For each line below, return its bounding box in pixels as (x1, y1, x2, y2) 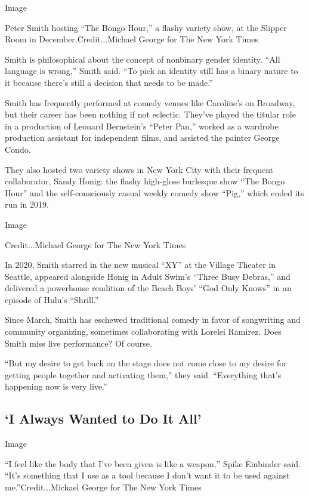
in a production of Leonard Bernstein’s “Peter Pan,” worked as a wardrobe (5, 119, 279, 132)
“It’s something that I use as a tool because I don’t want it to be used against (5, 469, 290, 481)
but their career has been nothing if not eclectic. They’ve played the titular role (5, 108, 296, 121)
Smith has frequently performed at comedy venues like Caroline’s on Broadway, (5, 96, 295, 109)
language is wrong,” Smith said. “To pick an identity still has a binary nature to (5, 64, 298, 77)
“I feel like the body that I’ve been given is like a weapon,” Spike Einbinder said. (5, 457, 301, 470)
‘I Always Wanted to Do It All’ (5, 409, 202, 428)
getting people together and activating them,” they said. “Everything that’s (5, 368, 282, 381)
